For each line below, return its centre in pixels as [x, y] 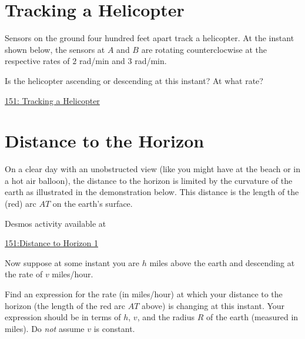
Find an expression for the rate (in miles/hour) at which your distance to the [144, 293]
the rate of [24, 274]
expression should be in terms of [63, 317]
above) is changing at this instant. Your [213, 305]
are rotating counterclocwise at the [204, 49]
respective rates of [37, 61]
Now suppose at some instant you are [72, 262]
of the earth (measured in [252, 317]
